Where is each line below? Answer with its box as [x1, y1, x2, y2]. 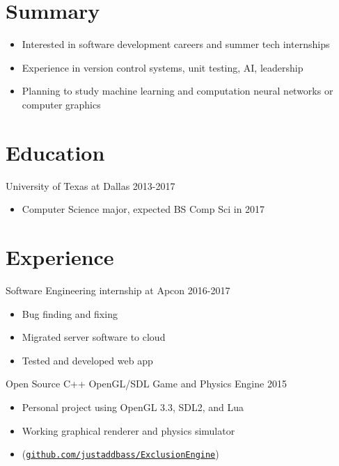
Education [6, 138, 105, 166]
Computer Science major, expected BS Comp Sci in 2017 [22, 202, 265, 216]
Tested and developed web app [22, 353, 153, 367]
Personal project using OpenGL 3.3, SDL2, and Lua [22, 399, 244, 414]
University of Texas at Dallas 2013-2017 [6, 178, 175, 193]
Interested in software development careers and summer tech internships [22, 37, 330, 51]
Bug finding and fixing [22, 306, 118, 321]
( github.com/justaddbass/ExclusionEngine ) [22, 447, 219, 461]
